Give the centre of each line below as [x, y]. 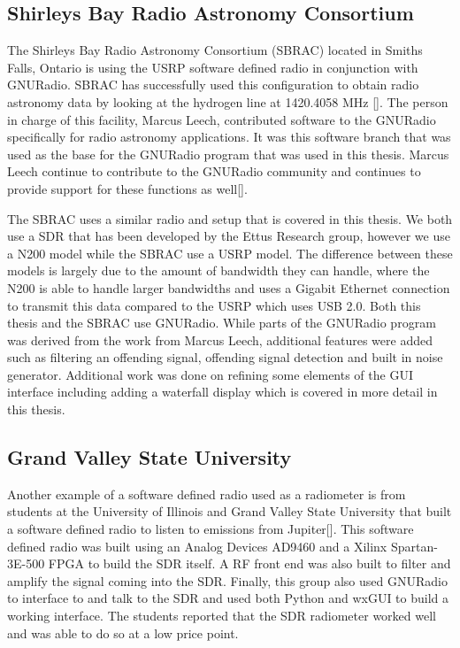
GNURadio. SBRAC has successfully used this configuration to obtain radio [213, 85]
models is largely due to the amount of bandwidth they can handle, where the [218, 270]
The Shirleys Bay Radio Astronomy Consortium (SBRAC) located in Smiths [215, 50]
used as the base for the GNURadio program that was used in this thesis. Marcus [228, 154]
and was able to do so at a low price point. [123, 633]
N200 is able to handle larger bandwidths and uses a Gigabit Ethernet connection [229, 287]
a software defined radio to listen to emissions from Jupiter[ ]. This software [211, 529]
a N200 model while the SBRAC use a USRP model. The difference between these [230, 253]
